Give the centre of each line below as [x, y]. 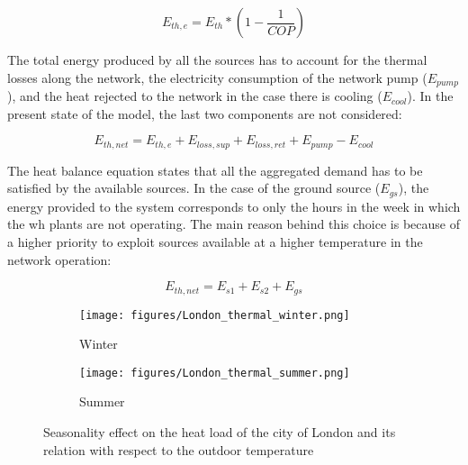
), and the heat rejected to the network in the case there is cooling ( [195, 96]
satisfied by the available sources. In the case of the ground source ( [194, 188]
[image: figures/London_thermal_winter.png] [215, 315]
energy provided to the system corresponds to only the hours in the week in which [234, 206]
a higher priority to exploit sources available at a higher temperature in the [215, 241]
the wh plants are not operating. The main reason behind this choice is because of [234, 224]
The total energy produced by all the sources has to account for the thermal [217, 59]
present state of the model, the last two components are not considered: [205, 113]
